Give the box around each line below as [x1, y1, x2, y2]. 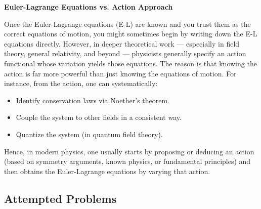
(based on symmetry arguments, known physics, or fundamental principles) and [4, 156, 251, 166]
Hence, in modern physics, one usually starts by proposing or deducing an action [4, 146, 254, 156]
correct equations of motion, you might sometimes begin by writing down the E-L [4, 28, 257, 39]
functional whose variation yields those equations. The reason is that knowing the [4, 58, 257, 68]
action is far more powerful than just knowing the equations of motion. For [4, 68, 237, 78]
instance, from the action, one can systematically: [4, 78, 158, 89]
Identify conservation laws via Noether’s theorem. [16, 95, 170, 105]
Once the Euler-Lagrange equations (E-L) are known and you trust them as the [4, 18, 251, 29]
